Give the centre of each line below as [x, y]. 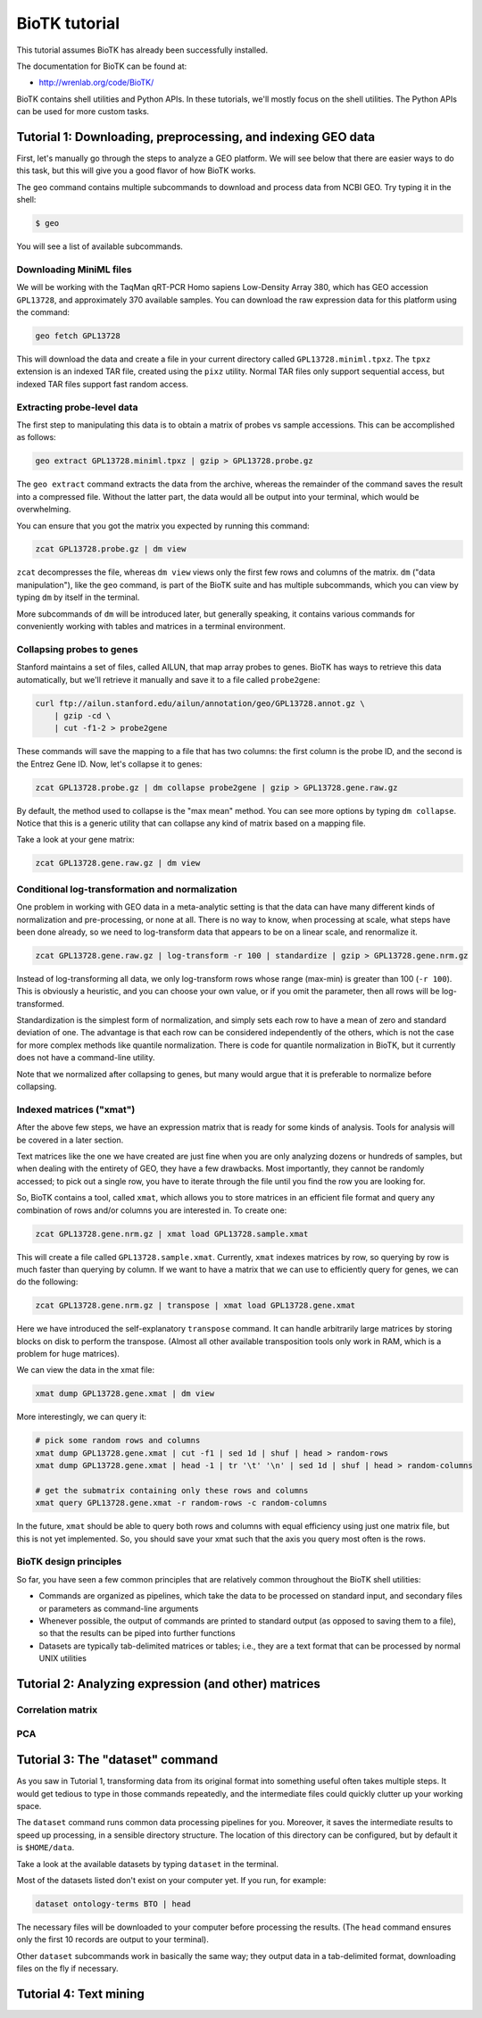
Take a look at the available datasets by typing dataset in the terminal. [147, 1864]
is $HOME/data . [46, 1848]
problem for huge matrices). [68, 1354]
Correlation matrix [57, 1709]
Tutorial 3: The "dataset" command [117, 1760]
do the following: [47, 1282]
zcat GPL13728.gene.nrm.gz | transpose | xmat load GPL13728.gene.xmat [195, 1306]
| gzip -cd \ [83, 715]
